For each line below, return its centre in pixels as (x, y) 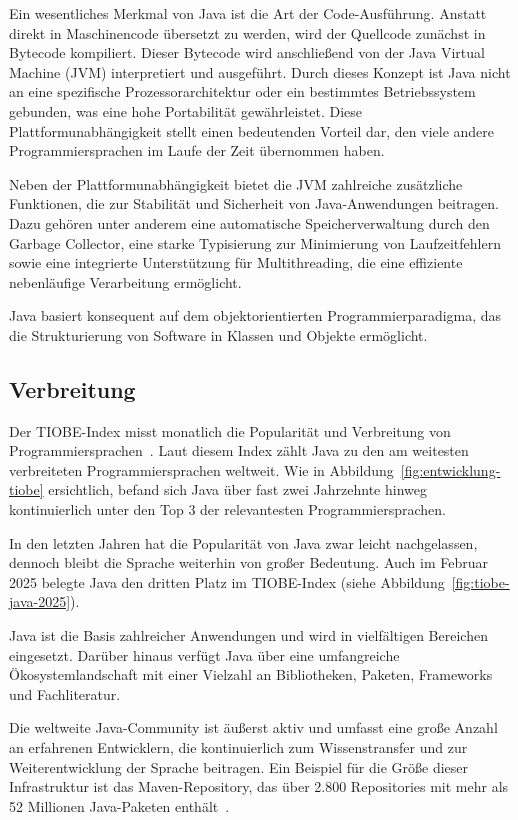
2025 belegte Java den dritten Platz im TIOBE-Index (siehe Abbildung (227, 581)
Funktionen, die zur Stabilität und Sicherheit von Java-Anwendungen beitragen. (254, 203)
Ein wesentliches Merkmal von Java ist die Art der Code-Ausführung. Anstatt (248, 13)
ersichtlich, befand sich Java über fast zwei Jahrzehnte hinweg (237, 489)
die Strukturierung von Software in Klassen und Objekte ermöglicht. (218, 334)
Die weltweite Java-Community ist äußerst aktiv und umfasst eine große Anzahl (253, 727)
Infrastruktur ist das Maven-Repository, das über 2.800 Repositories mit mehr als (259, 786)
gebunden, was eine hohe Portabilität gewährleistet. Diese (186, 110)
